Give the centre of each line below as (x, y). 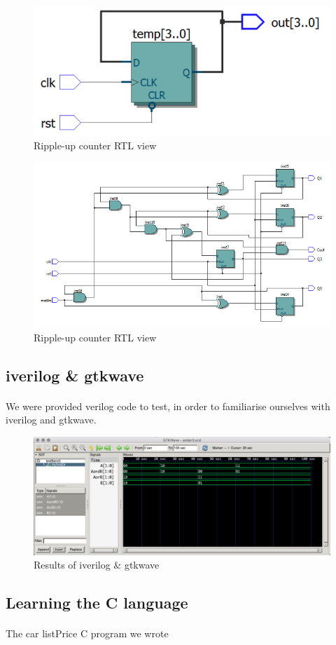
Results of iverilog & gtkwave (97, 565)
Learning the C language (97, 603)
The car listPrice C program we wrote (87, 633)
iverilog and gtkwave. (51, 420)
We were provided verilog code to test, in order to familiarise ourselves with (168, 406)
